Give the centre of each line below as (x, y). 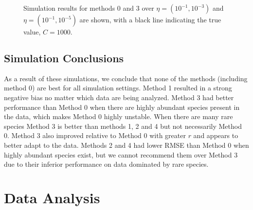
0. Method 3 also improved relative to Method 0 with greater (95, 135)
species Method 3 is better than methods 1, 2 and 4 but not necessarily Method (123, 126)
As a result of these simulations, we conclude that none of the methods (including (126, 78)
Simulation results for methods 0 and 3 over (89, 8)
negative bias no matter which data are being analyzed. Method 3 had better (119, 97)
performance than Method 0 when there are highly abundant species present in (122, 107)
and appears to (216, 135)
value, (32, 32)
